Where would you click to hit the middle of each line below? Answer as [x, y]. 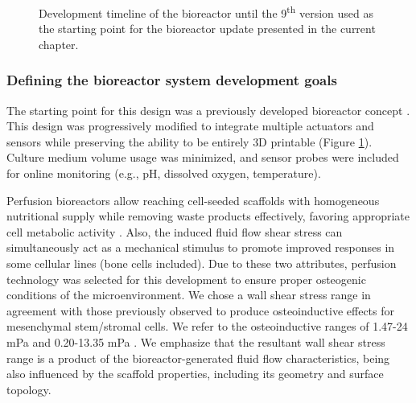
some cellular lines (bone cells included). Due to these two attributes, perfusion [202, 263]
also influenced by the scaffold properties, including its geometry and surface [195, 374]
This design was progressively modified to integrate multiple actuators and [190, 126]
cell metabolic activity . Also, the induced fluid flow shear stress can [175, 231]
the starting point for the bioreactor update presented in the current [207, 29]
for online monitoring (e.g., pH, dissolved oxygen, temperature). [164, 173]
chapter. [59, 44]
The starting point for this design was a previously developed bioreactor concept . [208, 110]
